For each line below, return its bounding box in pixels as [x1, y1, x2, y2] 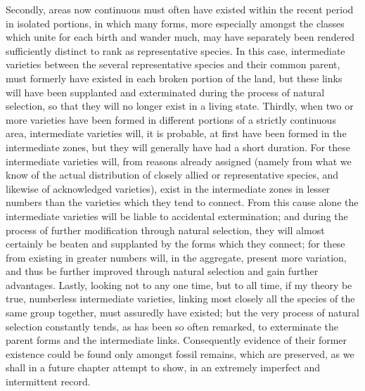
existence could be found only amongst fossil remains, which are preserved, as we [6, 346, 354, 361]
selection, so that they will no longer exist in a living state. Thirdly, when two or [6, 98, 354, 113]
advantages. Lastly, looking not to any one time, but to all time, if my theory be [6, 277, 352, 292]
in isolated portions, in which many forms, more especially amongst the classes [6, 15, 345, 30]
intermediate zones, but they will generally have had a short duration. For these [6, 139, 350, 154]
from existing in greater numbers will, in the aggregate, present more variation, [6, 250, 347, 264]
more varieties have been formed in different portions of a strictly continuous [6, 112, 336, 127]
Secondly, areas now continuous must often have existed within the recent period [6, 2, 354, 16]
